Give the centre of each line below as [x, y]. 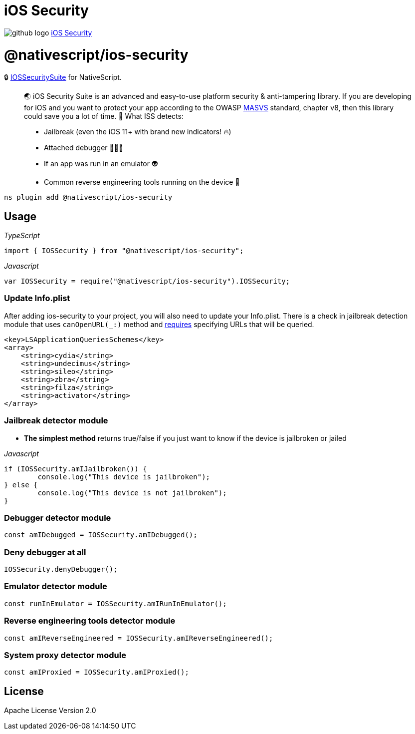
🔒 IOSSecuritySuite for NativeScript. [63, 77]
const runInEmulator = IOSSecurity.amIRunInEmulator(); [115, 603]
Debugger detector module [58, 518]
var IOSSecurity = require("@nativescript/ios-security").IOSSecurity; [147, 281]
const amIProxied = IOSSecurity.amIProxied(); [97, 672]
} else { [21, 485]
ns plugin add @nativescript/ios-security [88, 197]
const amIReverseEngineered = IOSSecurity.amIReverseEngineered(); [139, 638]
